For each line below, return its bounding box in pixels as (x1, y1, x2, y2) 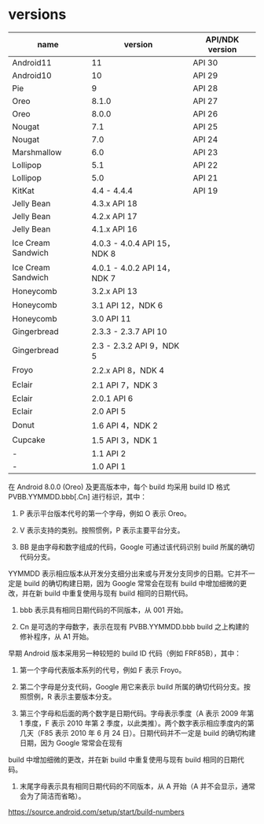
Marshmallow (12, 147, 62, 158)
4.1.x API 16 (91, 223, 137, 234)
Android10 (12, 69, 53, 80)
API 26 (192, 108, 218, 119)
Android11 (12, 57, 53, 68)
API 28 (192, 83, 218, 94)
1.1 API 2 (91, 447, 126, 458)
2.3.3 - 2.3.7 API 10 (91, 325, 167, 336)
